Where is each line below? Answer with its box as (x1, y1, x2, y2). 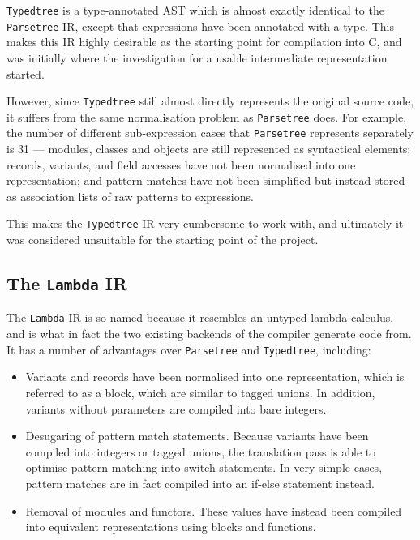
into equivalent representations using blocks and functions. (25, 518, 316, 535)
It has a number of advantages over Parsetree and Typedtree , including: (6, 341, 371, 358)
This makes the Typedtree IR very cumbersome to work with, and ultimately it (6, 215, 404, 232)
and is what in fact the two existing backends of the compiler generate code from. (6, 325, 412, 342)
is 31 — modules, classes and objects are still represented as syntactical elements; (6, 140, 411, 157)
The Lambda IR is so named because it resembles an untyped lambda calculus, (6, 309, 394, 326)
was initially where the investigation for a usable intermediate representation (6, 49, 388, 66)
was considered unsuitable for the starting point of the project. (6, 231, 319, 248)
